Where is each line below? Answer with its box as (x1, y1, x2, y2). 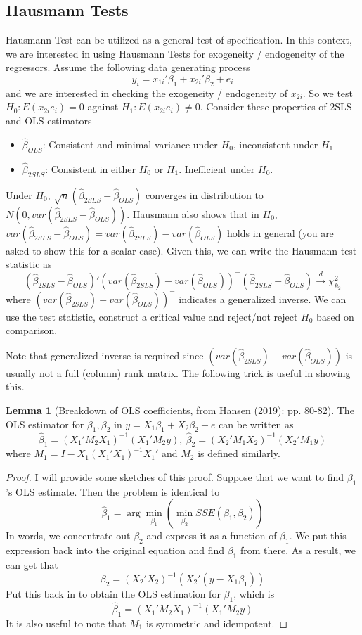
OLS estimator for (6, 416, 84, 431)
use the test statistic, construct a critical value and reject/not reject (6, 309, 298, 323)
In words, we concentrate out (6, 528, 131, 543)
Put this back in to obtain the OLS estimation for (6, 586, 221, 601)
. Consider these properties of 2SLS (200, 99, 352, 114)
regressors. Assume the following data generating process (6, 60, 250, 75)
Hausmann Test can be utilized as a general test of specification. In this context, (6, 32, 352, 47)
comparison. (6, 323, 58, 338)
